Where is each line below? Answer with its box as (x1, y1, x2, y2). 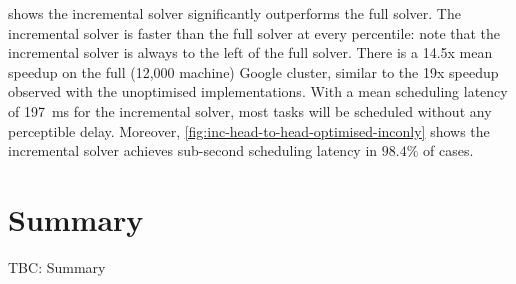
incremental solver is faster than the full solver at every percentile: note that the (8, 22, 501, 43)
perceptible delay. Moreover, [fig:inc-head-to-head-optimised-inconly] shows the (8, 120, 490, 141)
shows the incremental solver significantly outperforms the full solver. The (8, 3, 461, 23)
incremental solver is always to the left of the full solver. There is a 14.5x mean (8, 42, 493, 63)
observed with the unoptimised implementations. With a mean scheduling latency (8, 81, 508, 102)
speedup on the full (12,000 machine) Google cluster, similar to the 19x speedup (8, 61, 499, 82)
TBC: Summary (8, 256, 106, 277)
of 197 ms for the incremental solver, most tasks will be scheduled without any (8, 100, 492, 121)
